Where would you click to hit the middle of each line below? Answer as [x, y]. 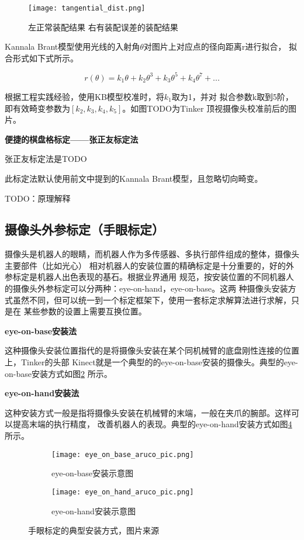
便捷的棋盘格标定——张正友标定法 [72, 139]
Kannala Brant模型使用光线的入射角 [72, 46]
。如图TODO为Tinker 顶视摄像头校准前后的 [205, 108]
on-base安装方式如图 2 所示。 [58, 373]
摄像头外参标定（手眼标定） [84, 229]
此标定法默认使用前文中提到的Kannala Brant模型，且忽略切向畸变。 [134, 178]
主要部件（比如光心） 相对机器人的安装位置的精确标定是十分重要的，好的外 [149, 265]
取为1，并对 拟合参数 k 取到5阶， [232, 96]
